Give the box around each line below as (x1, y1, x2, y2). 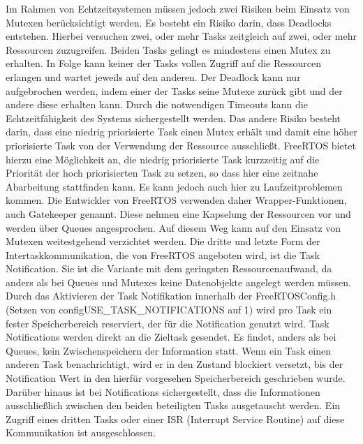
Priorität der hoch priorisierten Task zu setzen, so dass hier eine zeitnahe (6, 165, 318, 180)
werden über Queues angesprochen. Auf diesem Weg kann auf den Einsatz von (6, 220, 341, 235)
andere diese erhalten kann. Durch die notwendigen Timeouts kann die (6, 97, 308, 112)
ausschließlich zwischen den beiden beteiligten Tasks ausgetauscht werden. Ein (6, 398, 341, 413)
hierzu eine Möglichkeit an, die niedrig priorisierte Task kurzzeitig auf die (6, 151, 320, 166)
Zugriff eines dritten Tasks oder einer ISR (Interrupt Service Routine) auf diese (6, 411, 345, 426)
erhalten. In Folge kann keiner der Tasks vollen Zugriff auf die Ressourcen (6, 56, 322, 71)
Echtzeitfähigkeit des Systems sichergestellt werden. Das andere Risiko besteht (6, 110, 341, 125)
